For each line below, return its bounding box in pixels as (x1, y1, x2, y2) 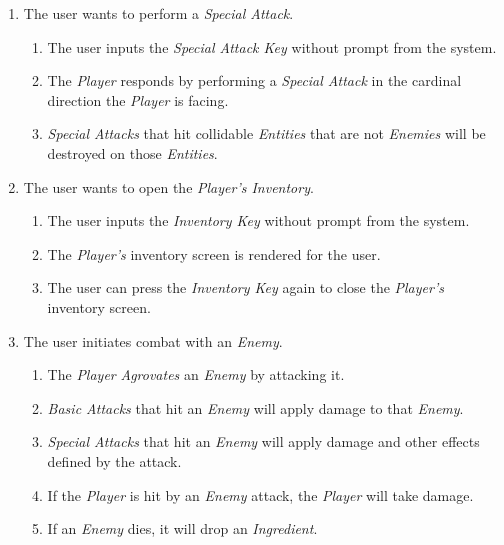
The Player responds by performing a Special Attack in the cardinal (47, 70, 462, 91)
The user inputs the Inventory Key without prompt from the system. (47, 210, 470, 231)
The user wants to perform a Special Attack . (23, 3, 294, 23)
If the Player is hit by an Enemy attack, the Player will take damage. (47, 484, 474, 505)
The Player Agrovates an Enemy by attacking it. (47, 364, 345, 385)
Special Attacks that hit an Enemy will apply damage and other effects (47, 431, 480, 452)
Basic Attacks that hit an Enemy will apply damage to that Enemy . (47, 397, 464, 418)
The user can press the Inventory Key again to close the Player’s (47, 277, 444, 298)
